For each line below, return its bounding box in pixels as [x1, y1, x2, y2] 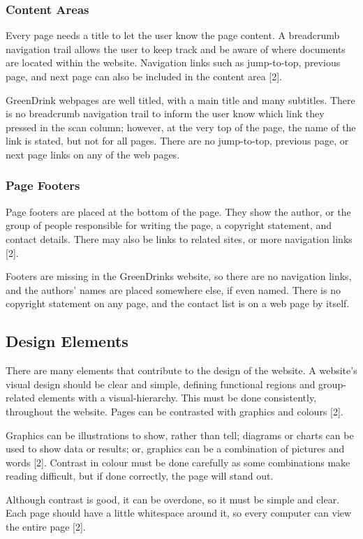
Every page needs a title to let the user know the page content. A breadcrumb [6, 28, 340, 43]
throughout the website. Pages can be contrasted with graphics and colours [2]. [6, 404, 343, 418]
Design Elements [6, 330, 128, 352]
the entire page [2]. [6, 519, 86, 534]
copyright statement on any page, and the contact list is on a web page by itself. [6, 296, 350, 311]
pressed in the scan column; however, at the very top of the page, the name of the [6, 119, 356, 134]
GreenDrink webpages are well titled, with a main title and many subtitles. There [6, 92, 355, 107]
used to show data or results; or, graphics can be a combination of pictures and [6, 441, 345, 456]
